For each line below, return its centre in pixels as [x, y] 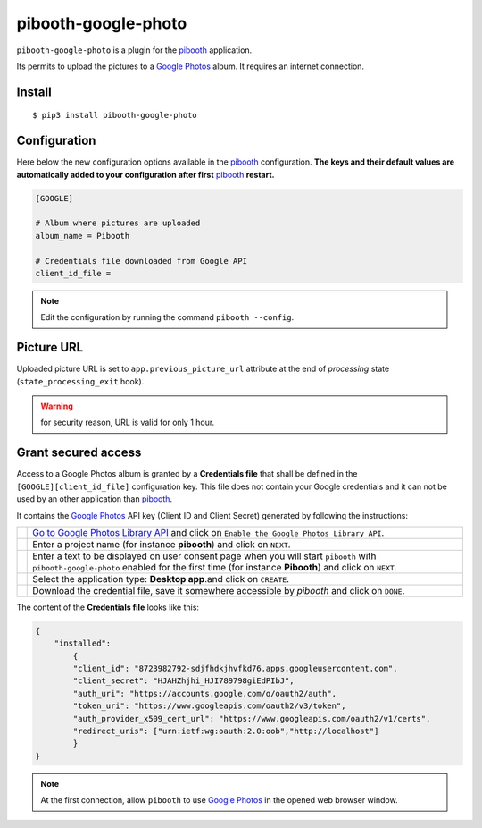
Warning [57, 406]
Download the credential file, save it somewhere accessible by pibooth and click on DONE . [219, 590]
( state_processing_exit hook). [80, 381]
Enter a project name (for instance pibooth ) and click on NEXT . [162, 544]
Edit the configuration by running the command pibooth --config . [167, 317]
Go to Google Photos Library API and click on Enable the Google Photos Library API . [208, 532]
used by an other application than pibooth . [95, 499]
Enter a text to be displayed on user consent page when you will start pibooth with [204, 556]
